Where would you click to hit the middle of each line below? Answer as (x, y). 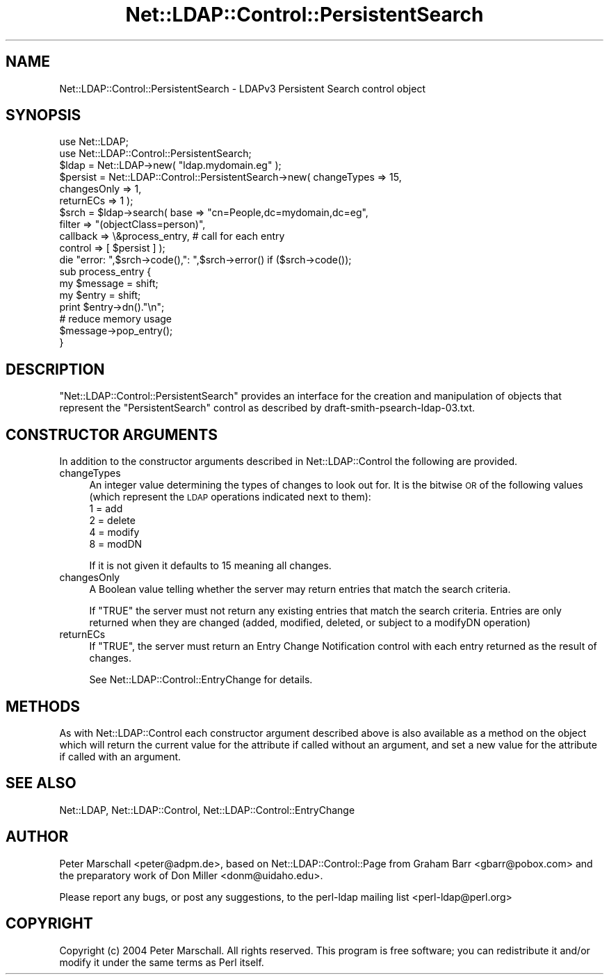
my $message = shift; (109, 284)
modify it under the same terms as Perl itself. (162, 962)
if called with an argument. (120, 756)
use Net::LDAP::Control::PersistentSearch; (155, 154)
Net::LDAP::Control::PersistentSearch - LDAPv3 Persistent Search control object (242, 88)
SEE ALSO (41, 783)
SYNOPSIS (43, 115)
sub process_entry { (105, 272)
